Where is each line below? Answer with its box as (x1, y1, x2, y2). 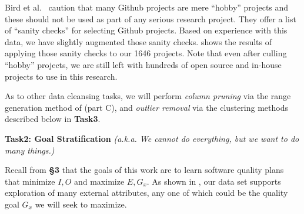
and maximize (74, 175, 125, 187)
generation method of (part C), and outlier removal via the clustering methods (5, 101, 288, 113)
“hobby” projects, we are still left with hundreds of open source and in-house (5, 58, 282, 70)
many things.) (5, 144, 55, 156)
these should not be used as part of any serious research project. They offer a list (5, 12, 296, 25)
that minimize (5, 175, 55, 187)
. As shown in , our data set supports (146, 175, 281, 187)
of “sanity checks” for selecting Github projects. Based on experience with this (5, 24, 288, 36)
